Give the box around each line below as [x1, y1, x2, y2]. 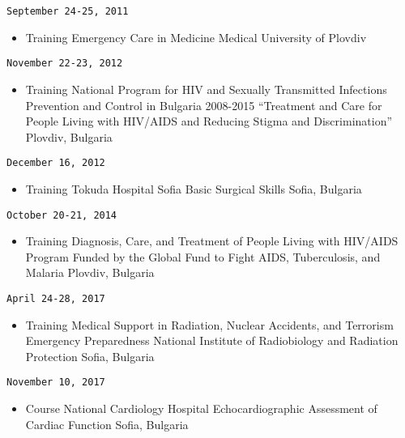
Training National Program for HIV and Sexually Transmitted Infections [25, 80, 387, 97]
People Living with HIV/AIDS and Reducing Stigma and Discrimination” [25, 113, 393, 130]
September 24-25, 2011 [6, 6, 129, 17]
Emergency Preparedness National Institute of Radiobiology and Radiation [25, 332, 399, 349]
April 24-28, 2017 [6, 292, 105, 304]
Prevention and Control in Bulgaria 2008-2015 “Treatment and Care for [25, 96, 382, 113]
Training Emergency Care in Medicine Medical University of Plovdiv [25, 28, 367, 45]
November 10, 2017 [6, 376, 105, 389]
